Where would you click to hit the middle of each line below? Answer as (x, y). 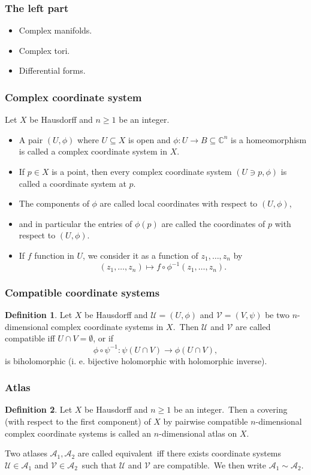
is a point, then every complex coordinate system (142, 171)
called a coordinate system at (73, 183)
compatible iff (30, 338)
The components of (54, 203)
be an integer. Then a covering (231, 409)
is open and (150, 139)
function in (54, 255)
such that (99, 465)
